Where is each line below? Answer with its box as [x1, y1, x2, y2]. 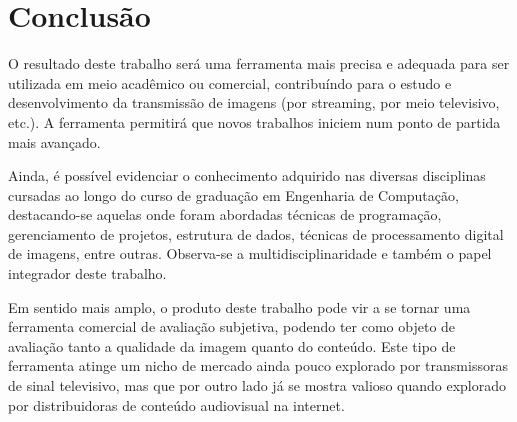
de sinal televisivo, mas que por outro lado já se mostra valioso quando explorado [8, 375, 507, 396]
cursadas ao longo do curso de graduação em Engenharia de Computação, [8, 184, 459, 205]
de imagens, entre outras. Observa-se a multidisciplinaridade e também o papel [8, 243, 492, 264]
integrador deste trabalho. [8, 263, 167, 284]
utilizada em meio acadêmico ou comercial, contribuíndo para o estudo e [8, 72, 452, 93]
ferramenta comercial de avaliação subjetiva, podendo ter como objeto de [8, 316, 456, 337]
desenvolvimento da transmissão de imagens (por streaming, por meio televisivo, [8, 92, 500, 113]
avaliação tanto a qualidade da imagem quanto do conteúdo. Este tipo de [8, 335, 456, 356]
